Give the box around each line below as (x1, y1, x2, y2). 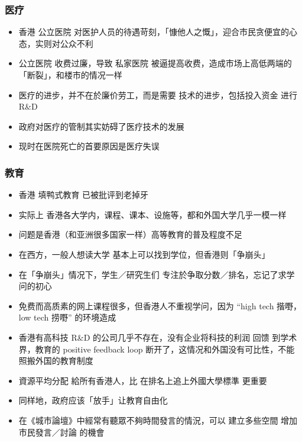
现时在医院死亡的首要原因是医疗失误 (18, 140, 160, 152)
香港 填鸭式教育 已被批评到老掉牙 (18, 188, 149, 201)
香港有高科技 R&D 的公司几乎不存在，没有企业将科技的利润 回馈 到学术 (18, 331, 297, 343)
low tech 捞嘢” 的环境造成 (18, 311, 116, 324)
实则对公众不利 (35, 37, 93, 49)
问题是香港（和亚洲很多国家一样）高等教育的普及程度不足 (18, 228, 242, 241)
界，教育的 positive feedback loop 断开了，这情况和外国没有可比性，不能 (18, 342, 295, 355)
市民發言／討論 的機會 (18, 425, 105, 438)
